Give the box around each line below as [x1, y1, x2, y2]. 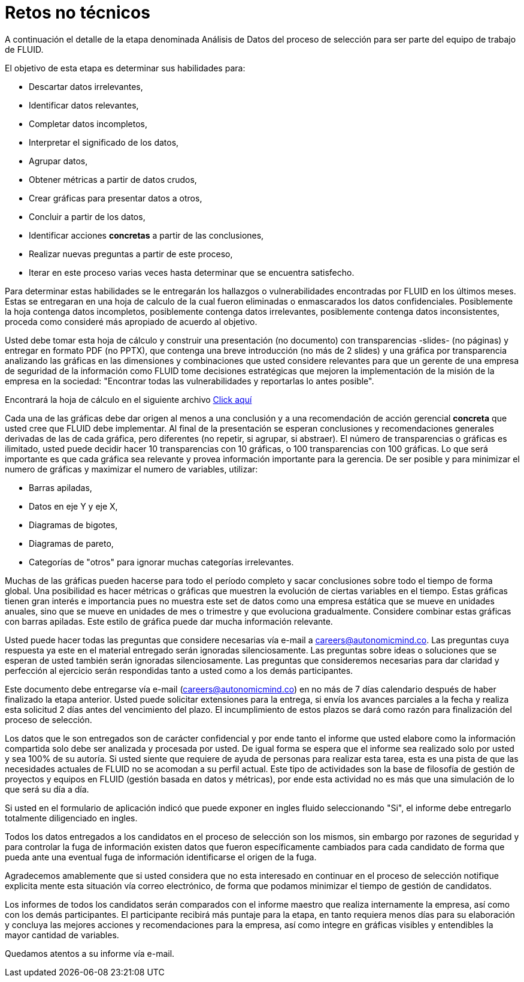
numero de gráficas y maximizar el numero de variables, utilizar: [5, 463, 258, 474]
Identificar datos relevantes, [29, 100, 139, 110]
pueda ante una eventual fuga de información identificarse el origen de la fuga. [5, 851, 317, 862]
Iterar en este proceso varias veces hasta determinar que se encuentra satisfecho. [29, 267, 355, 278]
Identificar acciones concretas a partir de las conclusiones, [29, 230, 264, 240]
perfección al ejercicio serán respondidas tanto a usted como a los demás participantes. [5, 665, 353, 676]
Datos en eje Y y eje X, [29, 501, 118, 511]
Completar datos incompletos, [29, 118, 148, 129]
